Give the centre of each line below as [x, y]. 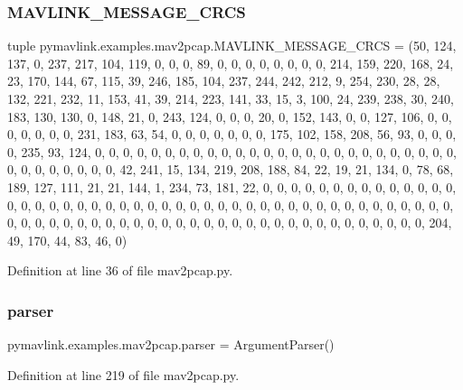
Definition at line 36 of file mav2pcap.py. [120, 270]
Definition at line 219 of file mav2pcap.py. [123, 374]
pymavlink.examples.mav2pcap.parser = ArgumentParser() [171, 344]
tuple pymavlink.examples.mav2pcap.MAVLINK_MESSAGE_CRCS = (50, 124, [232, 46]
